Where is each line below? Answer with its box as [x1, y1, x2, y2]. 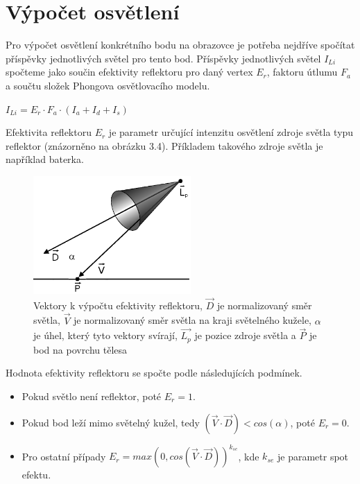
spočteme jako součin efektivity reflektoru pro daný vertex [6, 64, 253, 79]
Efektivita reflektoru [6, 125, 92, 139]
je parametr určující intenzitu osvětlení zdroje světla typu [108, 125, 354, 139]
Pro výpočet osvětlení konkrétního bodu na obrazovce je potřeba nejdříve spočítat [6, 37, 355, 52]
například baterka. [6, 152, 84, 166]
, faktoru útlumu [266, 64, 338, 79]
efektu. [22, 467, 51, 482]
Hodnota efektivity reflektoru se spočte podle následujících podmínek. [6, 365, 302, 380]
